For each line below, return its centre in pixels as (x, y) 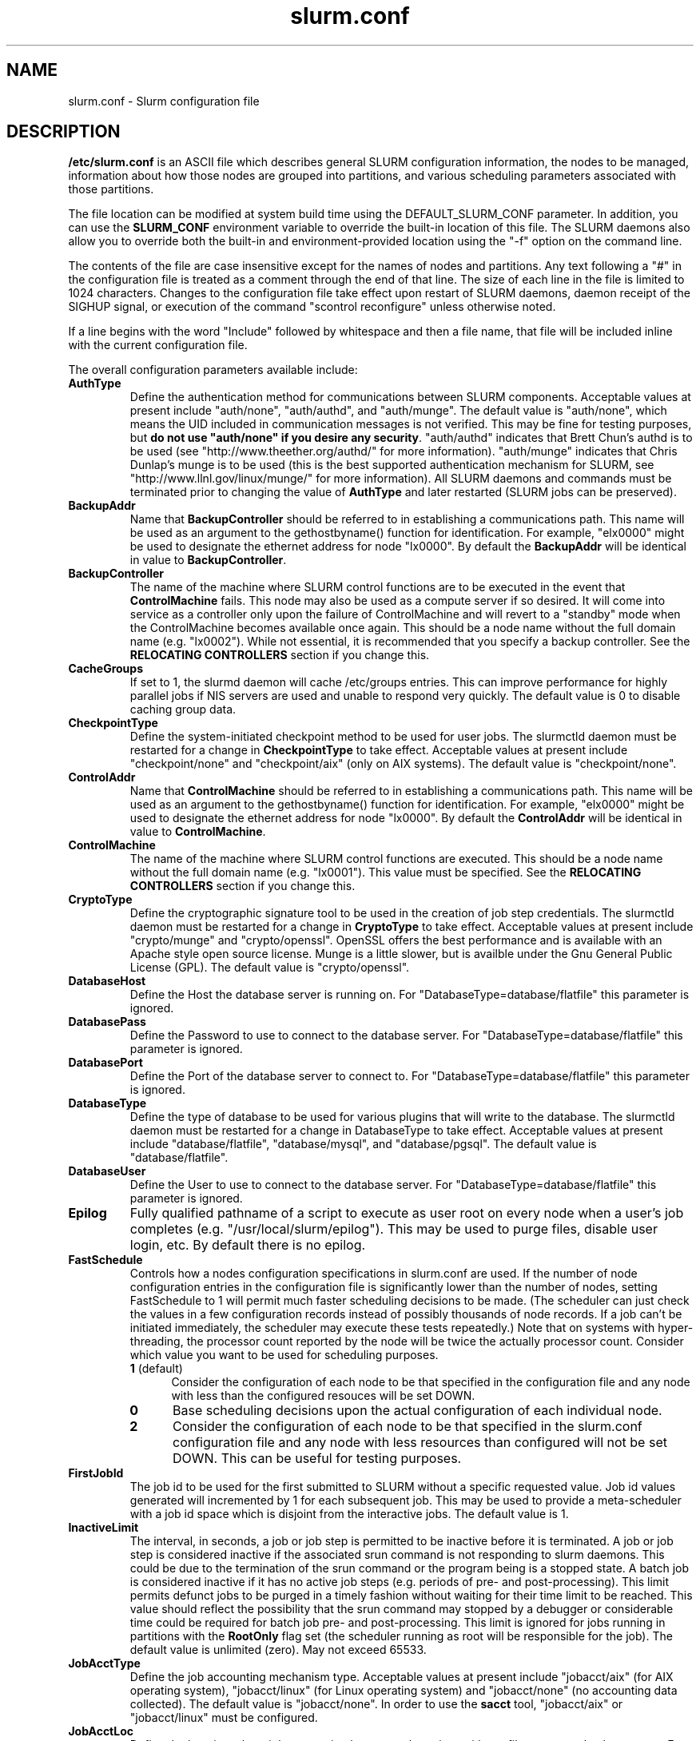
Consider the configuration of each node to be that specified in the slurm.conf (408, 1427)
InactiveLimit (103, 1528)
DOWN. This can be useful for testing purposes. (317, 1459)
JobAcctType (104, 1663)
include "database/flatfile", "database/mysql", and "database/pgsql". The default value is (363, 1144)
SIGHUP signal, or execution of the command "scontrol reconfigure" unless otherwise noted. (312, 307)
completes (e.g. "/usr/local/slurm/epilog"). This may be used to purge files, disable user (394, 1229)
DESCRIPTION (64, 132)
